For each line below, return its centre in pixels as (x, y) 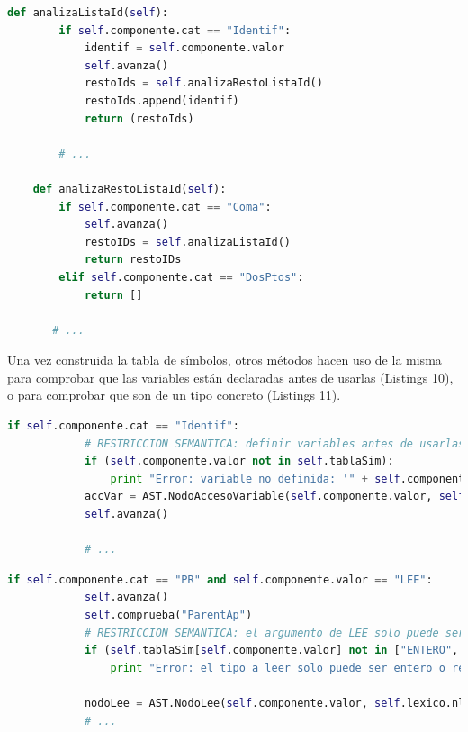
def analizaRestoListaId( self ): (130, 189)
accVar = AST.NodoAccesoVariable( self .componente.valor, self (274, 497)
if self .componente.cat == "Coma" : (165, 207)
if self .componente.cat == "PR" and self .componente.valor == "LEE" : (220, 579)
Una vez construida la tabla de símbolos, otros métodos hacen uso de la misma (225, 360)
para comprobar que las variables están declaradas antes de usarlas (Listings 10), (230, 377)
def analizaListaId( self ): (88, 13)
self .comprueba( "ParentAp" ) (168, 615)
